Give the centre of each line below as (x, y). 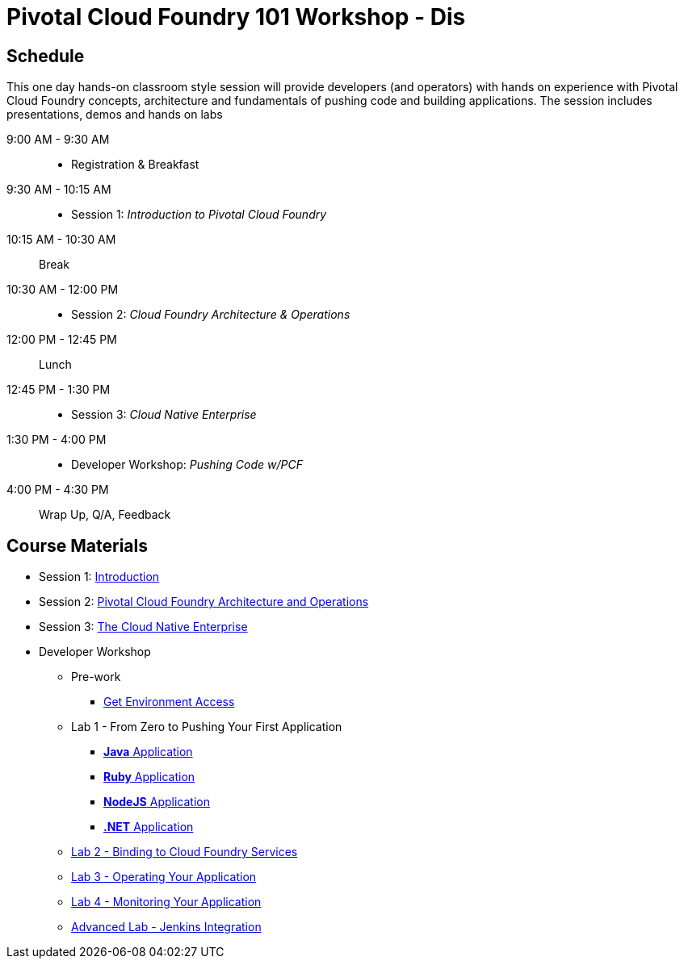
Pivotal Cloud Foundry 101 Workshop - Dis (236, 17)
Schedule (46, 56)
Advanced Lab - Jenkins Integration (166, 927)
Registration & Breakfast (135, 165)
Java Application (148, 752)
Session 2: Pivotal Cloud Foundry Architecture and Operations (204, 602)
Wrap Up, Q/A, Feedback (105, 515)
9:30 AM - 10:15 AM (59, 190)
